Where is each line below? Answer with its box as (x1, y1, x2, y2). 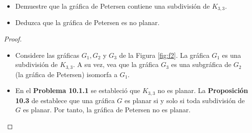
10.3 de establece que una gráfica (15, 95, 115, 105)
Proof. (4, 34, 22, 44)
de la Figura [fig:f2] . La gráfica (119, 50, 210, 60)
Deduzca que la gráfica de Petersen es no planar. (15, 17, 160, 27)
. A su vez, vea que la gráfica (73, 59, 159, 69)
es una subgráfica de (171, 59, 232, 69)
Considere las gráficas (15, 50, 79, 60)
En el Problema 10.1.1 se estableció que (15, 85, 141, 95)
